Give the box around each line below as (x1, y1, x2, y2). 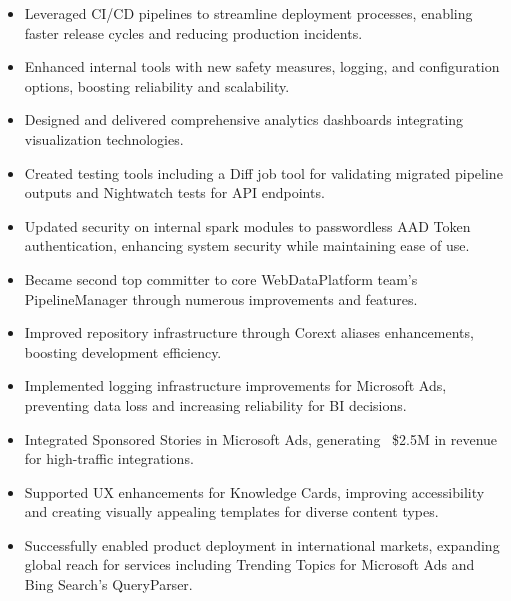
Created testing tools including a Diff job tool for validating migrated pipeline (24, 162, 503, 183)
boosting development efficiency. (24, 341, 222, 362)
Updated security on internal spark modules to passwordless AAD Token (24, 215, 471, 236)
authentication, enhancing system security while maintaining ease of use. (24, 235, 470, 256)
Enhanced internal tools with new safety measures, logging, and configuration (24, 56, 500, 77)
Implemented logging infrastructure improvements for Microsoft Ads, (24, 375, 447, 396)
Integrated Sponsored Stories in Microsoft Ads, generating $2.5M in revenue (24, 428, 498, 449)
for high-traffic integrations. (24, 448, 194, 469)
